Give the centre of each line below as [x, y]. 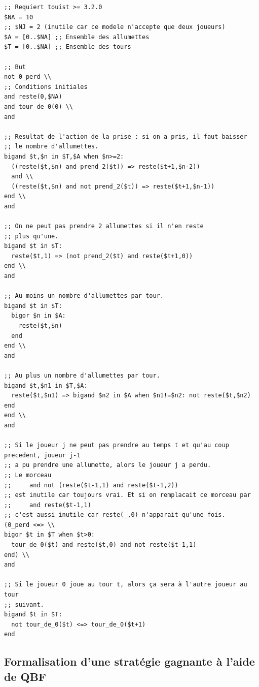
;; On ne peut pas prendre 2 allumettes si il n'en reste [104, 226]
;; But [15, 67]
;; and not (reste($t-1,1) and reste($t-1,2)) [91, 485]
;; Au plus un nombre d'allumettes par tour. [82, 375]
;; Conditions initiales [46, 87]
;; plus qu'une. [31, 236]
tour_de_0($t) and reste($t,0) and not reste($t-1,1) [104, 545]
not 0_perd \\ [28, 77]
